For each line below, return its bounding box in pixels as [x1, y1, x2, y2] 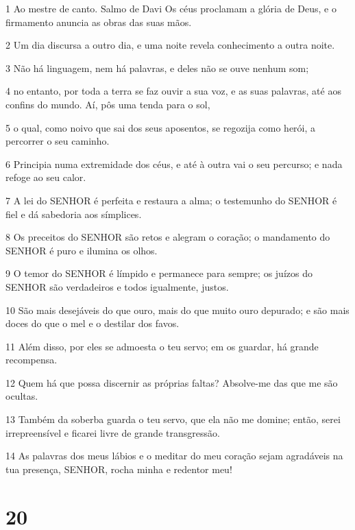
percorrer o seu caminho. [5, 134, 110, 148]
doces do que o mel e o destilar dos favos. [5, 316, 180, 330]
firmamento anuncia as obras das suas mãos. [5, 14, 192, 29]
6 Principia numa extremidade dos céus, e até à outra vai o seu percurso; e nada [5, 156, 343, 171]
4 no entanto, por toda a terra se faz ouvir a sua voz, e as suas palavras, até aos [5, 84, 341, 98]
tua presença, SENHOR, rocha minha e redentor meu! [5, 461, 232, 476]
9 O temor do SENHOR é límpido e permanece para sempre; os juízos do [5, 266, 313, 280]
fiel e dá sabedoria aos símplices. [5, 206, 142, 221]
